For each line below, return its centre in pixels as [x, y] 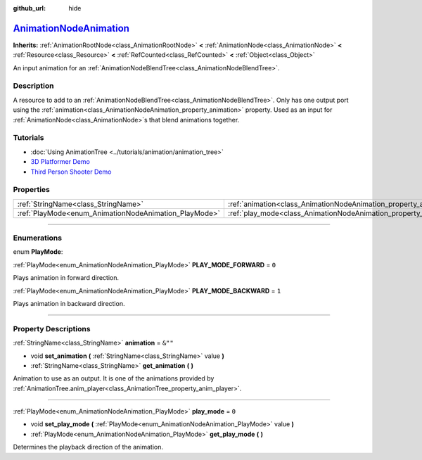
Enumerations [38, 238]
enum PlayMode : [38, 252]
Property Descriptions [52, 328]
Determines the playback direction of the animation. [88, 447]
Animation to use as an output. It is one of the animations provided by [114, 378]
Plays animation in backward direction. [69, 303]
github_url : [29, 8]
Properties [32, 190]
